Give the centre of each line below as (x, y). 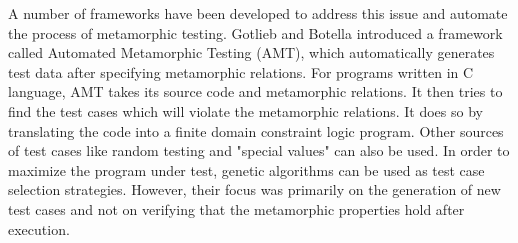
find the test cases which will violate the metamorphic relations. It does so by (245, 110)
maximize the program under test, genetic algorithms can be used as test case (246, 169)
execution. (39, 228)
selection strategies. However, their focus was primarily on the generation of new (254, 189)
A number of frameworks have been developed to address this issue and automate (258, 13)
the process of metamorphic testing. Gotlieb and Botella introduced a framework (255, 32)
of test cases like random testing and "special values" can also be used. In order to (259, 150)
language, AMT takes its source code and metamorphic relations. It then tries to (255, 91)
